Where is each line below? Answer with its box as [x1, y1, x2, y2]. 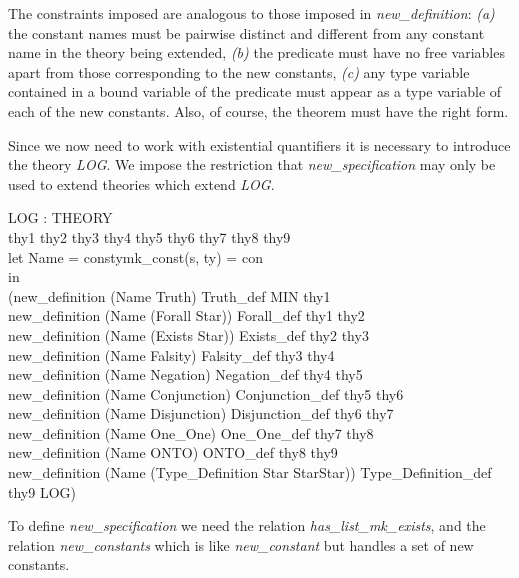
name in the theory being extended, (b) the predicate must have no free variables [8, 42, 505, 63]
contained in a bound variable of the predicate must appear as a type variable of [8, 81, 502, 102]
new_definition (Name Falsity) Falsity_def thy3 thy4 [8, 344, 335, 365]
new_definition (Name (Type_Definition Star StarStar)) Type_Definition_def [8, 462, 492, 483]
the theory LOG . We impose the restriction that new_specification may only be [8, 154, 496, 175]
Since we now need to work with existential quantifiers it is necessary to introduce [8, 134, 511, 155]
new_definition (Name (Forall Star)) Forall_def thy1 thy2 [8, 305, 365, 326]
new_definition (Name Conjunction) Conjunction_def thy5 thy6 [8, 383, 404, 404]
